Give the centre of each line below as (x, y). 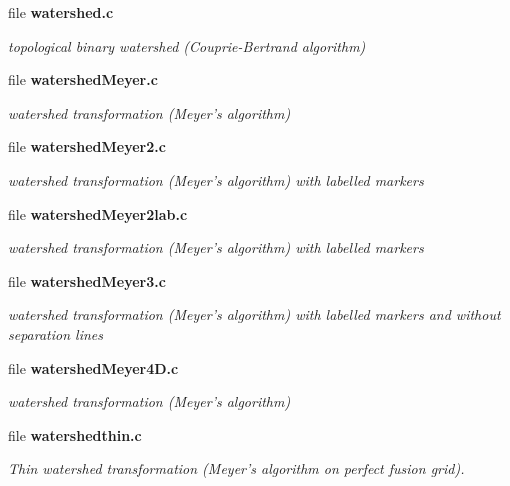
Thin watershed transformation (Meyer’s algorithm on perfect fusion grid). (236, 468)
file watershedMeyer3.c (87, 280)
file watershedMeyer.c (83, 79)
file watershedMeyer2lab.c (98, 213)
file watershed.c (61, 12)
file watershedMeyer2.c (87, 146)
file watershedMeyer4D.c (93, 367)
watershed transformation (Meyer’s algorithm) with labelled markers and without (254, 314)
